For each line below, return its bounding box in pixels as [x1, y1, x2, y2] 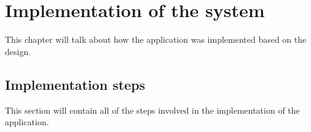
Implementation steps [5, 75, 146, 94]
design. [5, 45, 31, 57]
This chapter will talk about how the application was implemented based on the [5, 33, 307, 46]
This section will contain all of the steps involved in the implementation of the [5, 103, 300, 116]
